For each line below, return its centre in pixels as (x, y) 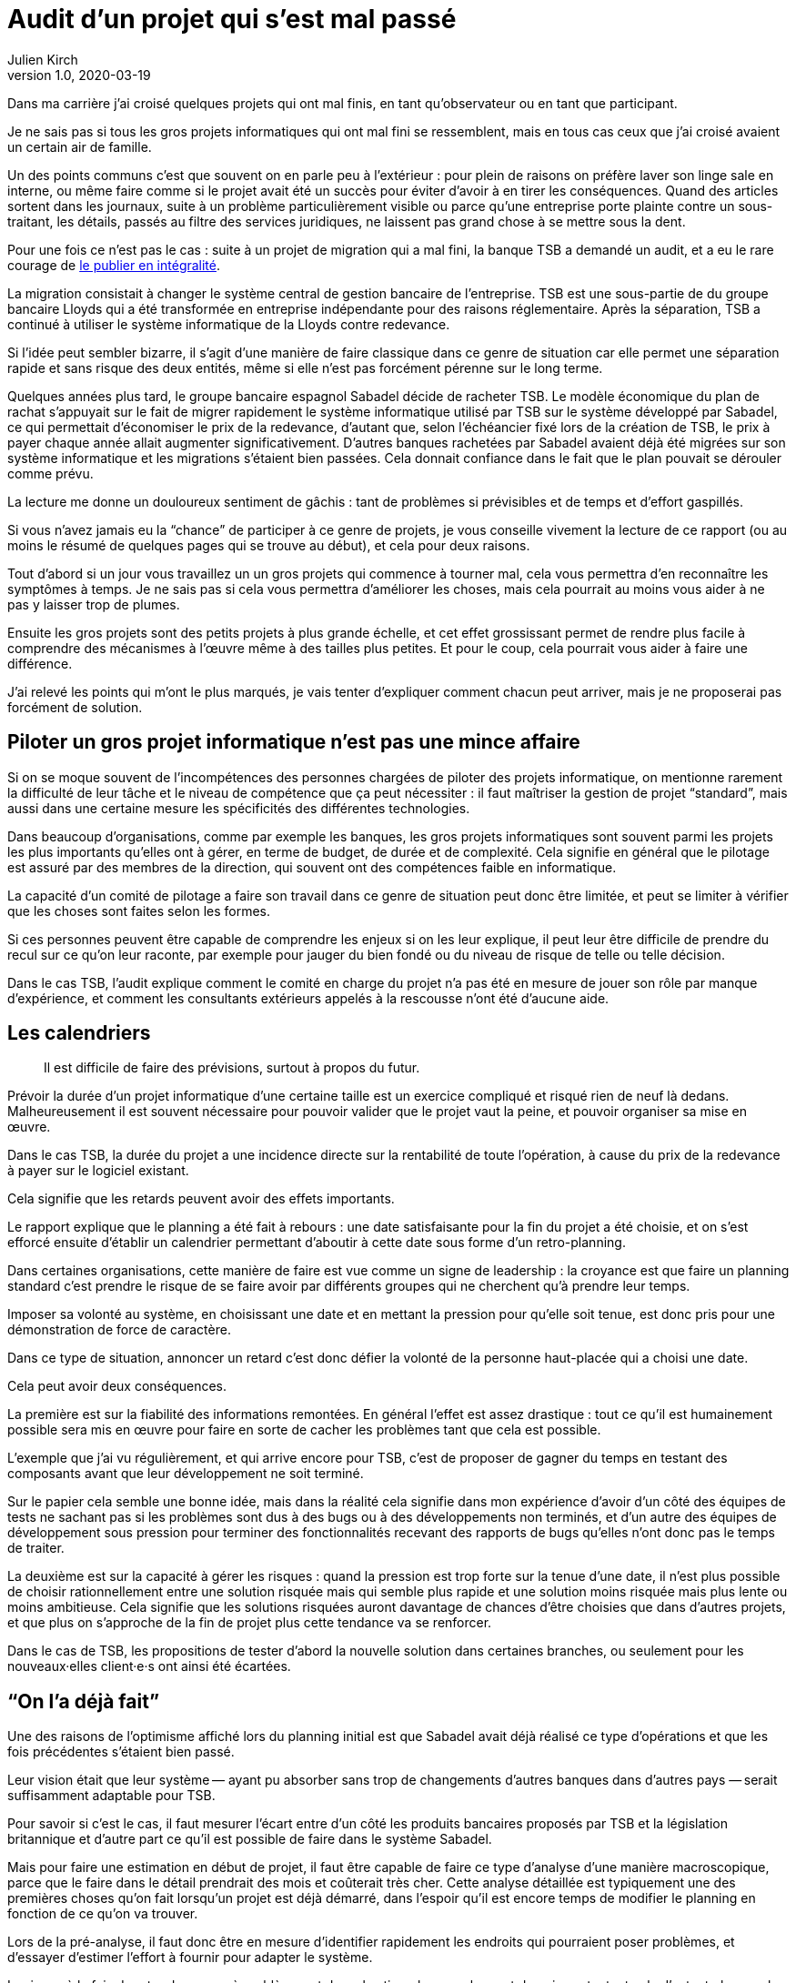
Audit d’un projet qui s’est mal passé (232, 19)
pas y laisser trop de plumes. (94, 604)
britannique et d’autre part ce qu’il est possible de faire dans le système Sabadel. (250, 1839)
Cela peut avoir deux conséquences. (117, 1386)
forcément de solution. (75, 707)
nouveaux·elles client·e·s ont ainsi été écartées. (149, 1666)
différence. (40, 663)
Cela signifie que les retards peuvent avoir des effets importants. (201, 1199)
